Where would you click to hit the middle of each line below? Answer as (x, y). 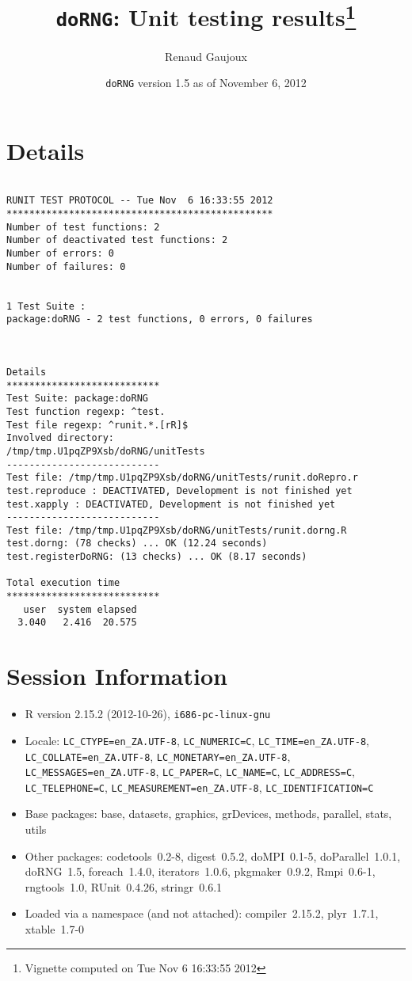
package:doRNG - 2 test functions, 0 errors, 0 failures (160, 319)
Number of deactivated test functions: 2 (117, 240)
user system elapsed (80, 609)
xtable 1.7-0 (55, 929)
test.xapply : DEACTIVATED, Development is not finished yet (171, 504)
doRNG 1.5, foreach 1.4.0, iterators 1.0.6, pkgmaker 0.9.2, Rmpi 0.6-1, (200, 871)
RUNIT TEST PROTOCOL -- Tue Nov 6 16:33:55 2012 (140, 201)
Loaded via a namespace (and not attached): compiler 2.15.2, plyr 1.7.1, (202, 913)
